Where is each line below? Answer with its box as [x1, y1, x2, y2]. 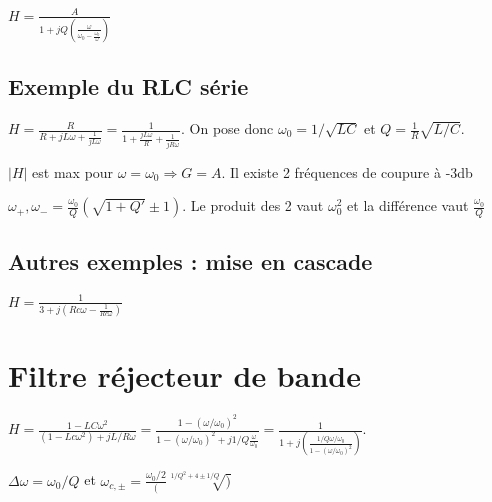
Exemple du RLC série [8, 71, 249, 102]
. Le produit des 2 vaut [182, 195, 324, 216]
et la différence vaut [347, 195, 469, 216]
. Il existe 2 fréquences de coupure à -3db [221, 161, 473, 182]
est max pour [32, 161, 114, 182]
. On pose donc [181, 118, 274, 139]
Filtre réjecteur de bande [8, 355, 361, 396]
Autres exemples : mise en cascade [8, 246, 373, 277]
